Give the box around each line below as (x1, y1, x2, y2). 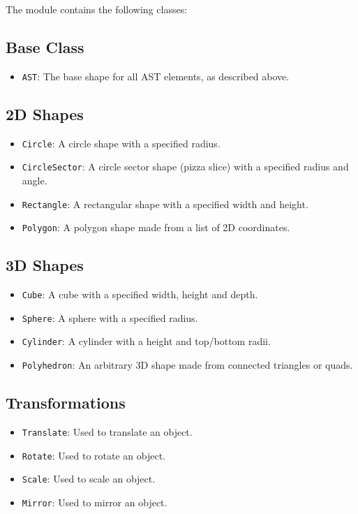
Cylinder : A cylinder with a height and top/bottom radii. (22, 334, 271, 348)
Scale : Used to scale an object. (22, 471, 156, 486)
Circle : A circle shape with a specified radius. (22, 135, 221, 150)
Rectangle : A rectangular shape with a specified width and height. (22, 196, 308, 211)
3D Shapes (6, 254, 84, 276)
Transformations (6, 392, 126, 413)
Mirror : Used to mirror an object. (22, 494, 167, 509)
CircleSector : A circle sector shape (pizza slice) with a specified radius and (22, 159, 349, 174)
